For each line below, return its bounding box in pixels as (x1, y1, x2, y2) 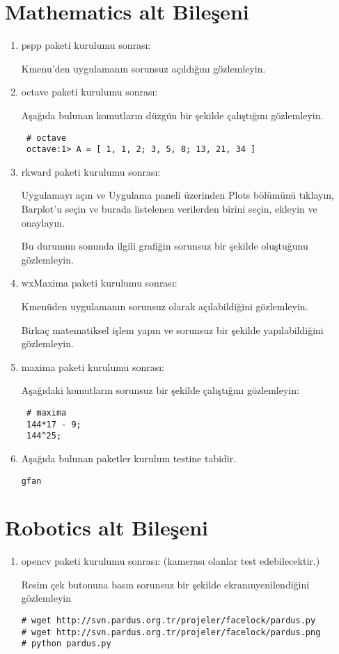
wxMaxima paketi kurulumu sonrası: (21, 275, 178, 290)
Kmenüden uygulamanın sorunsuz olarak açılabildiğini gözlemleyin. (21, 298, 308, 313)
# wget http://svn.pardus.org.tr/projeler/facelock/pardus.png (21, 627, 321, 637)
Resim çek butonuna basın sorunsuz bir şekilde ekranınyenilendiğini (21, 577, 310, 591)
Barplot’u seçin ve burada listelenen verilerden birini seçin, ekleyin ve (21, 201, 317, 215)
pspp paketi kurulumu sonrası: (21, 38, 151, 52)
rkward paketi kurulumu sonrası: (21, 164, 161, 178)
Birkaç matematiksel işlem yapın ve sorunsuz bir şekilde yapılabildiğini (21, 322, 324, 337)
